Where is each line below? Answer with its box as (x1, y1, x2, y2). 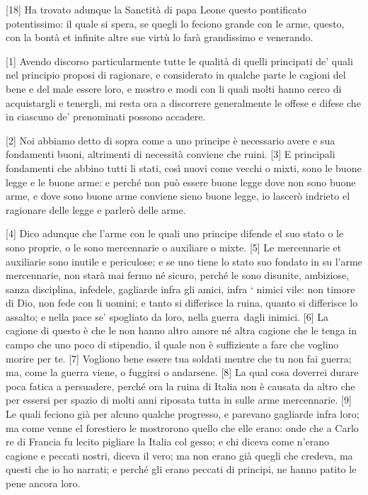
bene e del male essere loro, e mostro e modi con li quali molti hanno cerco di (6, 81, 342, 96)
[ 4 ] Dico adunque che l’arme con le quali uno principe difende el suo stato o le (6, 226, 344, 241)
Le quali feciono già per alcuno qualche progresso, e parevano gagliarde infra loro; (6, 406, 360, 421)
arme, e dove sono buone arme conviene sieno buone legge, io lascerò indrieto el (6, 188, 350, 203)
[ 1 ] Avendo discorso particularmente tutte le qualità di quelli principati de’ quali (6, 53, 353, 68)
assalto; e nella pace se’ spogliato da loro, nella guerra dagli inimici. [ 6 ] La (6, 309, 329, 324)
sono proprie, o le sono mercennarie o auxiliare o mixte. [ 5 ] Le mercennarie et (6, 239, 342, 254)
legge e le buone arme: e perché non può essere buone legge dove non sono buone (6, 174, 356, 189)
